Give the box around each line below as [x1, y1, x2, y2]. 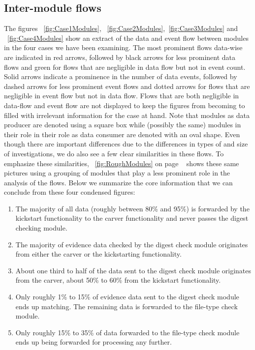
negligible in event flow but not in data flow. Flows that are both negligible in [4, 90, 239, 101]
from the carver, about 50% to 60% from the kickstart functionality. [15, 275, 221, 285]
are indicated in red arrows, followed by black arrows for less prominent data [4, 52, 236, 62]
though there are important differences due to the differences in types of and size [4, 139, 248, 149]
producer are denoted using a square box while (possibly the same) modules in [4, 119, 241, 130]
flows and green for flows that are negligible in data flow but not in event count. [4, 61, 246, 72]
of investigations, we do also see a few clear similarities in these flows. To [4, 148, 224, 158]
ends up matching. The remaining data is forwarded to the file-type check [15, 301, 238, 311]
